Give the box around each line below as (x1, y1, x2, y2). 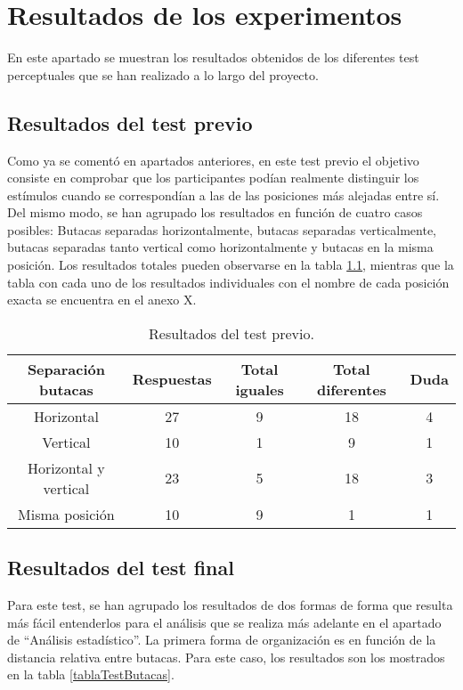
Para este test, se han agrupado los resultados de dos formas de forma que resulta (7, 596, 453, 614)
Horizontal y (28, 457, 105, 478)
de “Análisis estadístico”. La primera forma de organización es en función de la (7, 630, 436, 649)
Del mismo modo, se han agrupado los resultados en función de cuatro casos (7, 203, 423, 222)
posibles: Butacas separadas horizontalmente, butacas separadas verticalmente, (7, 220, 436, 239)
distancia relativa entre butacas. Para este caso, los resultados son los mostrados (7, 647, 445, 666)
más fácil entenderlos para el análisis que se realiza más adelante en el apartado (7, 613, 442, 631)
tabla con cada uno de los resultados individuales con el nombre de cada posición (7, 272, 450, 291)
